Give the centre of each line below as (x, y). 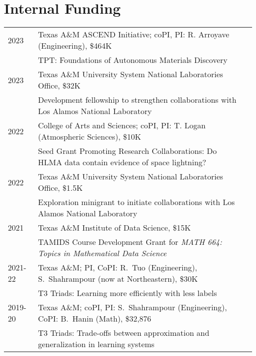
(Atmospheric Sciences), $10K (90, 137)
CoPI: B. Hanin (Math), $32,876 (95, 319)
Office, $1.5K (60, 188)
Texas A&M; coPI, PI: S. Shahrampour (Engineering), (132, 307)
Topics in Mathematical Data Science (102, 253)
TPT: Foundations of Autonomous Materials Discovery (133, 60)
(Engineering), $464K (75, 46)
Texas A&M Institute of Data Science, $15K (114, 228)
